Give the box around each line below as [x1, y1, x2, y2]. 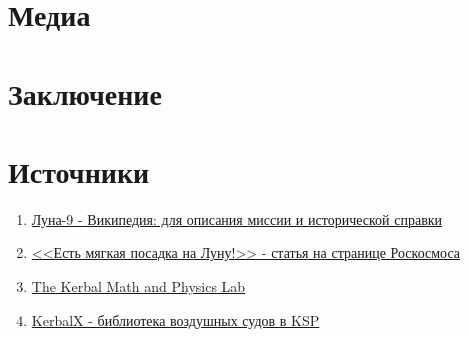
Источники [8, 150, 150, 191]
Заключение [8, 72, 162, 113]
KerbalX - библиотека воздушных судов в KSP [31, 309, 320, 330]
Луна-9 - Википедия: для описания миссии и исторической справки [31, 208, 443, 229]
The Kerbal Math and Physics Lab [31, 276, 246, 297]
